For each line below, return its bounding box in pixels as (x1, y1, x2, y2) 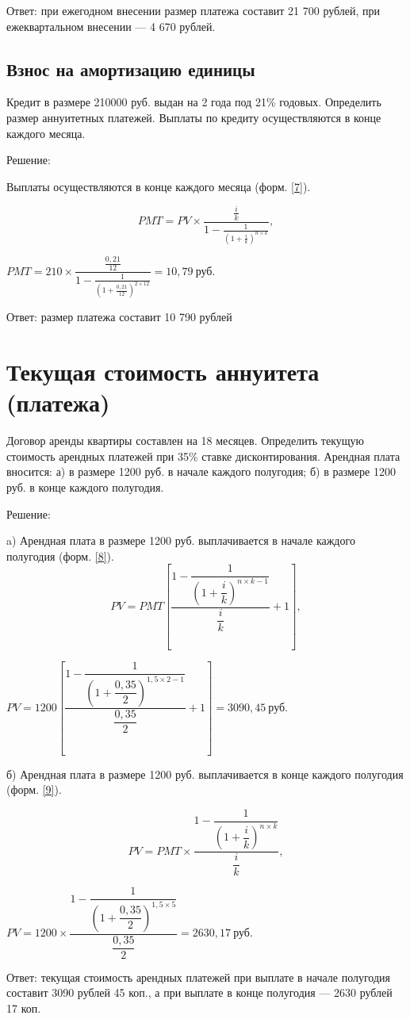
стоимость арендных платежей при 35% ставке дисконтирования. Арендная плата (6, 447, 400, 464)
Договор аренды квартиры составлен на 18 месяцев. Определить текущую (6, 432, 364, 449)
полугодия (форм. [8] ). (6, 547, 114, 564)
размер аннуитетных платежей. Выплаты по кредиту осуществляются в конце (6, 109, 381, 125)
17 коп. (6, 999, 41, 1016)
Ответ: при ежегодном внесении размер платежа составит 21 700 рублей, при (6, 2, 381, 18)
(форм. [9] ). (6, 781, 62, 798)
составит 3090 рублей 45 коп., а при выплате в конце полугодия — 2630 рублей (6, 984, 393, 1001)
